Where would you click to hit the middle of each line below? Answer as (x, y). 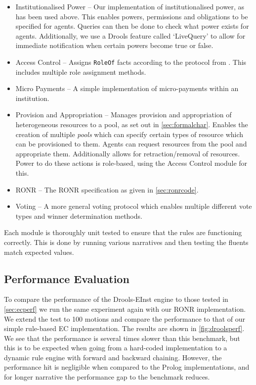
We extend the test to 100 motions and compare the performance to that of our (125, 318)
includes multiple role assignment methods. (81, 72)
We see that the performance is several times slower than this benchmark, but (122, 338)
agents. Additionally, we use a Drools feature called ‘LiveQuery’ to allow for (130, 35)
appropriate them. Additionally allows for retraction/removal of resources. (128, 153)
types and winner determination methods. (79, 216)
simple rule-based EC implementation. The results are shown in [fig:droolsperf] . (124, 328)
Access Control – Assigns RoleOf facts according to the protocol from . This (131, 62)
